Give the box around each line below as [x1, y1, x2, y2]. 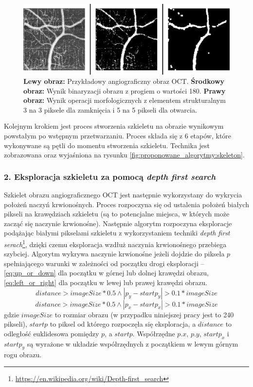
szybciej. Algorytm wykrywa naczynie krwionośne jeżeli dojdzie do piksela [4, 249, 225, 259]
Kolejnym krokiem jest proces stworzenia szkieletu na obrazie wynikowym [4, 121, 224, 131]
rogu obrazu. [4, 349, 42, 360]
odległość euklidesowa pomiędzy [4, 328, 99, 338]
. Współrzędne [132, 328, 175, 338]
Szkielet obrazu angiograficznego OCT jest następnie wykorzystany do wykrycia [4, 190, 242, 200]
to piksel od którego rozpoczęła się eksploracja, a [50, 319, 196, 329]
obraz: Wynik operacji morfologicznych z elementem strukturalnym [23, 95, 226, 105]
